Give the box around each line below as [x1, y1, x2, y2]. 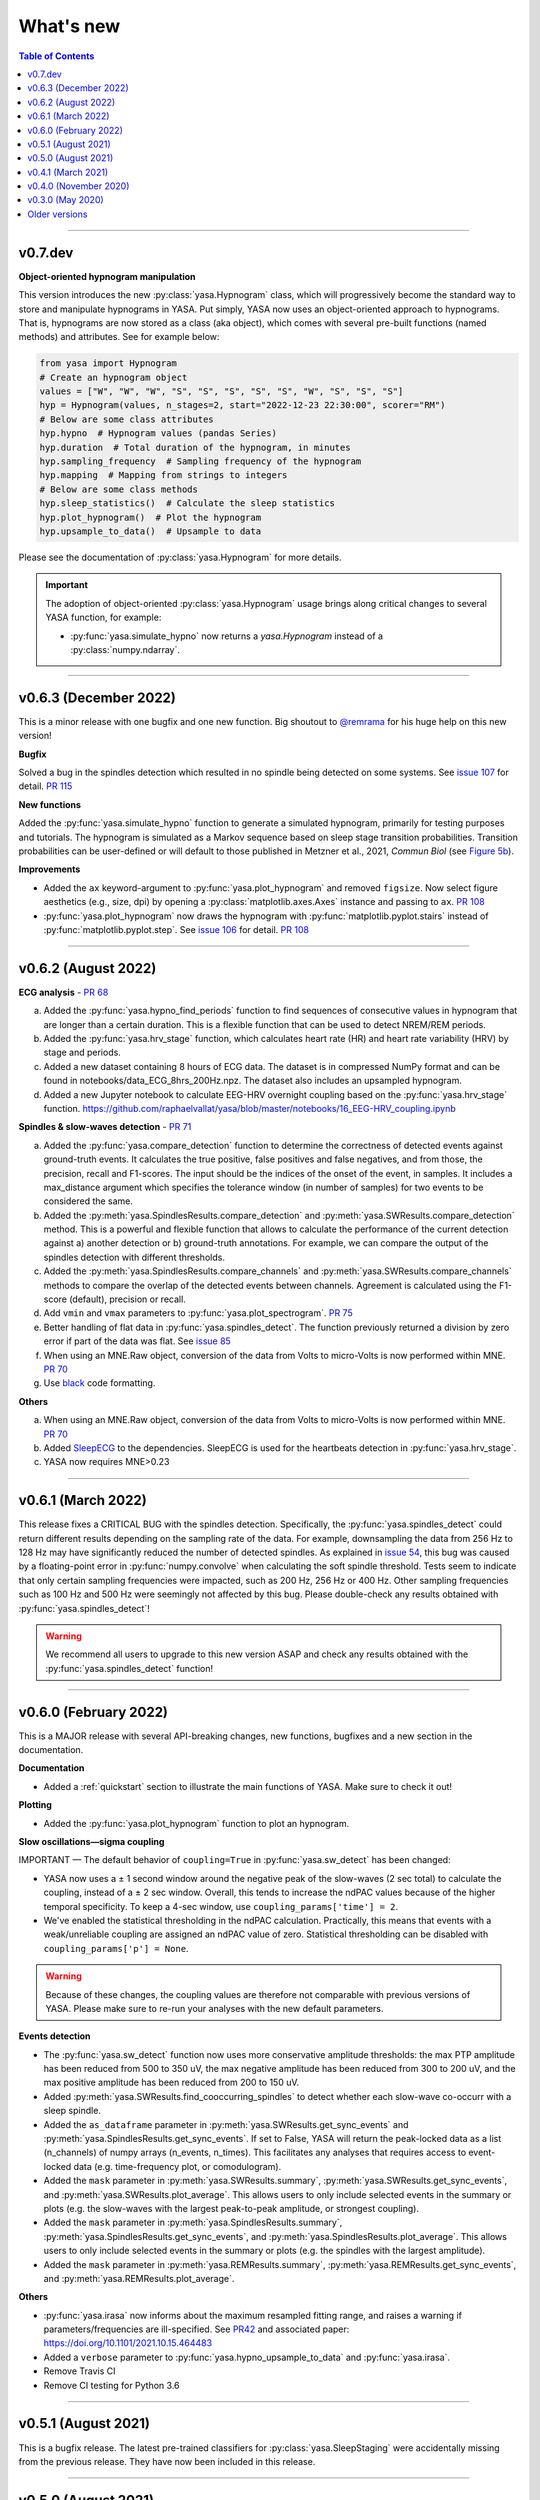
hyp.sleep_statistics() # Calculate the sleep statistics [39, 498, 335, 509]
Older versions [27, 208, 88, 220]
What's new [18, 15, 121, 37]
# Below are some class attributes [39, 413, 214, 425]
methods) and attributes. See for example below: [18, 331, 220, 343]
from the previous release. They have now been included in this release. [18, 2455, 316, 2467]
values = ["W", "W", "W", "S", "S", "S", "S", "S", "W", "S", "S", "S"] [39, 386, 404, 397]
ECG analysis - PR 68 [18, 986, 109, 998]
